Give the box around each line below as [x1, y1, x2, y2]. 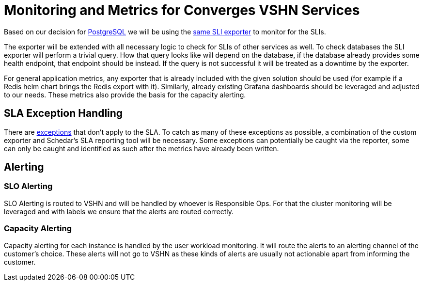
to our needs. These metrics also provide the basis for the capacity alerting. [4, 90, 246, 99]
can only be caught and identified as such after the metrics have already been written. [4, 144, 279, 153]
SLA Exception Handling [4, 107, 123, 120]
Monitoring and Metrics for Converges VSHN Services [4, 2, 360, 18]
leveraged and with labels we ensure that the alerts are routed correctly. [4, 207, 234, 216]
